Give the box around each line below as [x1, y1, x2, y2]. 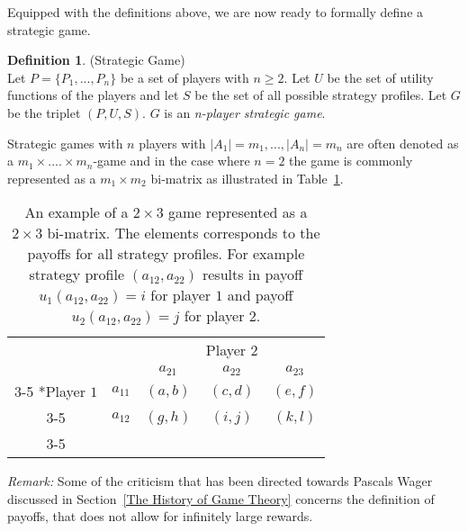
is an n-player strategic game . [164, 103, 326, 121]
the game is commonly [289, 151, 413, 170]
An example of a [24, 202, 129, 223]
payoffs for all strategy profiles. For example [27, 243, 305, 265]
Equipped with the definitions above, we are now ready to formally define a [7, 3, 424, 21]
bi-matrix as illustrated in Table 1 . [150, 168, 344, 187]
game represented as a [167, 202, 308, 223]
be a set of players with [120, 67, 249, 86]
